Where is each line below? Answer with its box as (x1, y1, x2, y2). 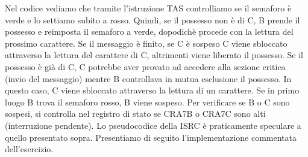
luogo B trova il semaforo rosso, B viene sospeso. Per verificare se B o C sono (5, 95, 290, 108)
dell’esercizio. (5, 143, 54, 155)
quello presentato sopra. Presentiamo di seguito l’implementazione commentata (5, 131, 297, 143)
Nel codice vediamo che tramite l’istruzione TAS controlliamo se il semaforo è (5, 2, 292, 14)
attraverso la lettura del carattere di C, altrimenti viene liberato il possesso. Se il (5, 49, 303, 61)
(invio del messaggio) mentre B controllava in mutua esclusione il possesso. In (5, 72, 292, 84)
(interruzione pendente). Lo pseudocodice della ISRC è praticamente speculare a (5, 119, 301, 131)
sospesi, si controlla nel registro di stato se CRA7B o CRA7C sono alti (5, 107, 266, 120)
